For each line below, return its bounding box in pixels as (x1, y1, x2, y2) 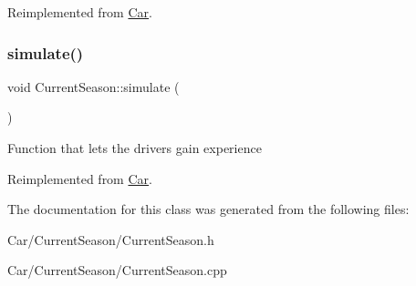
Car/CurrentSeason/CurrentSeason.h (7, 230, 214, 249)
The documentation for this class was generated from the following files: (7, 199, 410, 219)
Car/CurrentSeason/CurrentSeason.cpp (7, 260, 227, 280)
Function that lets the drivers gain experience (7, 138, 262, 157)
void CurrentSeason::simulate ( (7, 77, 180, 96)
